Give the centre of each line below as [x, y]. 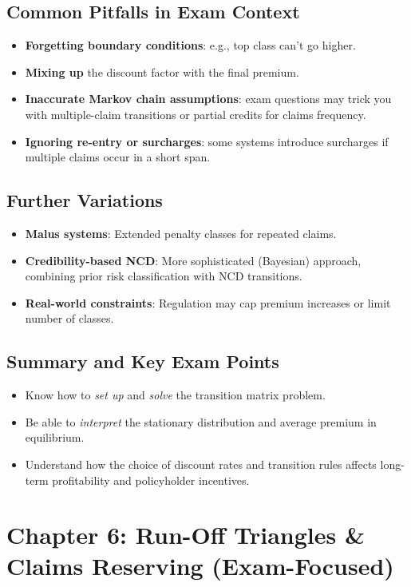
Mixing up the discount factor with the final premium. [162, 71]
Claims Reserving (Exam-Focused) [200, 566]
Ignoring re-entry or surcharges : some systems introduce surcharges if [207, 141]
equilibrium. [55, 437]
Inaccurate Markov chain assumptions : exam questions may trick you [208, 99]
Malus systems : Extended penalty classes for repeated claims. [181, 233]
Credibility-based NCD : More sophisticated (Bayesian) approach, [193, 260]
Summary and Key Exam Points [143, 361]
